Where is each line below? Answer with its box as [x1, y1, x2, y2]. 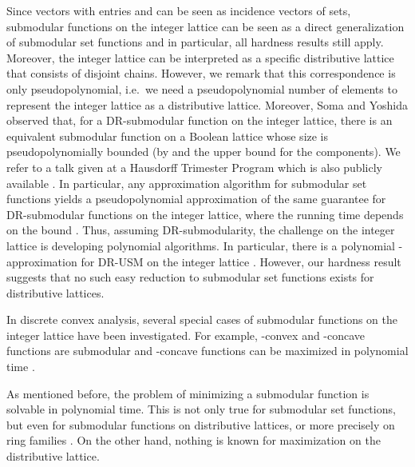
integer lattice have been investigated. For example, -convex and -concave [6, 326, 366, 343]
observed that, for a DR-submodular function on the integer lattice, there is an [6, 112, 393, 129]
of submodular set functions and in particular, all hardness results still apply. [6, 34, 384, 50]
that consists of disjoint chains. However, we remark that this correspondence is [6, 65, 396, 82]
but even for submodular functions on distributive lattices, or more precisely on [6, 416, 395, 433]
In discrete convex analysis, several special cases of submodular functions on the [6, 311, 397, 328]
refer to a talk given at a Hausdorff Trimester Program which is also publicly [6, 158, 382, 175]
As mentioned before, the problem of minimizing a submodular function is [6, 385, 370, 401]
